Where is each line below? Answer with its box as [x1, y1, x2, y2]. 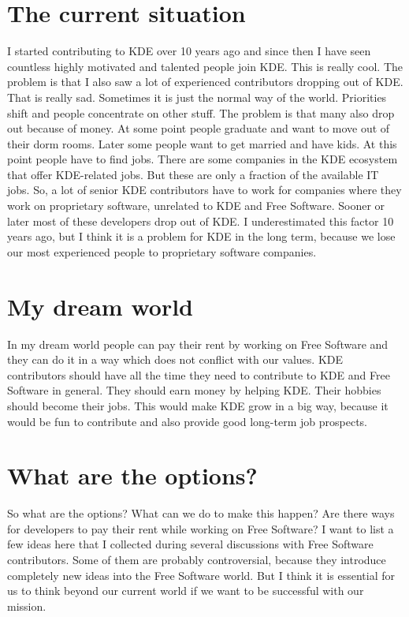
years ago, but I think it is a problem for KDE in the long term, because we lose [7, 228, 396, 245]
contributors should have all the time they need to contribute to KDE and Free [7, 366, 390, 383]
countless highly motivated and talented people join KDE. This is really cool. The [7, 58, 403, 74]
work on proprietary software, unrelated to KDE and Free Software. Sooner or [7, 197, 385, 214]
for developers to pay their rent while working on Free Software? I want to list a [7, 520, 394, 537]
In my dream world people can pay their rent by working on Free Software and [7, 335, 389, 352]
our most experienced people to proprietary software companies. [7, 243, 317, 260]
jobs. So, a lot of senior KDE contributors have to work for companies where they [7, 181, 402, 198]
